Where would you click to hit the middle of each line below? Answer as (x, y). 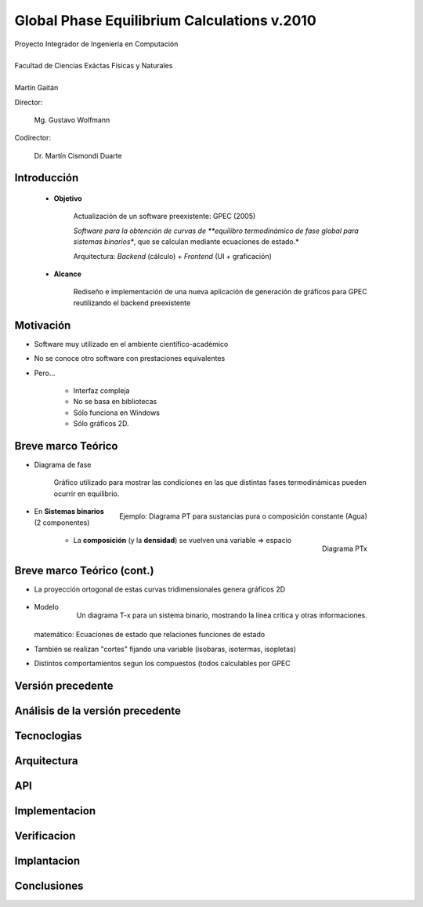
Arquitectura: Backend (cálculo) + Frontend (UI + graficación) (172, 256)
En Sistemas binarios (69, 512)
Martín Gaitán (36, 88)
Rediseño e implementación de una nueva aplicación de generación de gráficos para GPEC (220, 292)
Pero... (45, 373)
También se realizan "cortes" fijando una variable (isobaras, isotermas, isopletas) (165, 649)
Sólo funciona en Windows (117, 413)
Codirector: (33, 138)
